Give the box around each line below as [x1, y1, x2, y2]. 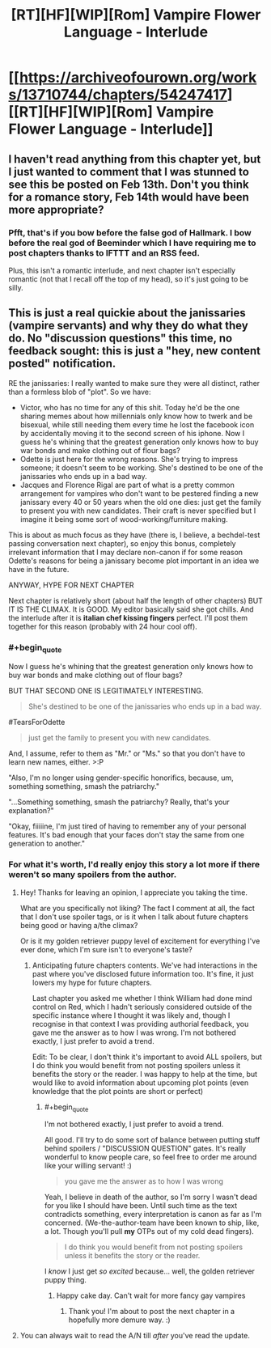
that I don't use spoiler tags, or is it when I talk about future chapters [19, 912, 249, 922]
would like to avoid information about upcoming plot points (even [32, 1078, 249, 1087]
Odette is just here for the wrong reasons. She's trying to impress [19, 454, 239, 464]
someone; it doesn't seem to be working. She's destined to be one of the [19, 463, 264, 473]
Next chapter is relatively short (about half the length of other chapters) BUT [8, 596, 263, 605]
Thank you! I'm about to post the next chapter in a [68, 1307, 235, 1316]
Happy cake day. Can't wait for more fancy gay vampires [56, 1291, 246, 1300]
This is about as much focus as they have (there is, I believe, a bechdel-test [8, 530, 260, 540]
